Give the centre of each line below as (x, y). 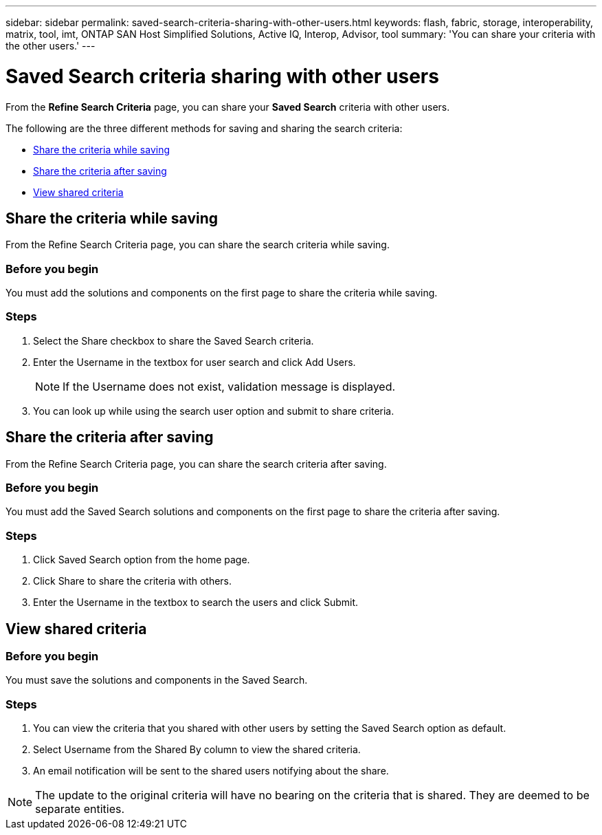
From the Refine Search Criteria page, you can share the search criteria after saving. (196, 464)
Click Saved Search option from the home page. (142, 560)
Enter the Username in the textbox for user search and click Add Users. (194, 362)
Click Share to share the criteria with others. (133, 581)
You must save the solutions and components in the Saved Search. (157, 680)
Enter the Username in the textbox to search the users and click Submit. (196, 603)
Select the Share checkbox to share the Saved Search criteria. (174, 340)
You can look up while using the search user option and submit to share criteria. (214, 411)
